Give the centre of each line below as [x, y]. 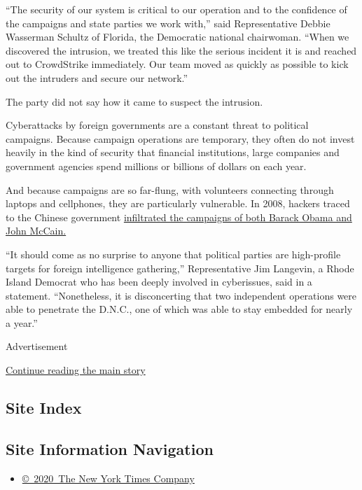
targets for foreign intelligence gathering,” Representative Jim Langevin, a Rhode [180, 268]
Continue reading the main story [76, 370]
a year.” [22, 322]
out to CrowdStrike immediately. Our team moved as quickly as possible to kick [177, 64]
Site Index [44, 408]
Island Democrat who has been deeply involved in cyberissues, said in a [159, 282]
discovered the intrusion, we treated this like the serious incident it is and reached [181, 50]
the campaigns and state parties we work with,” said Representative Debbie [168, 23]
